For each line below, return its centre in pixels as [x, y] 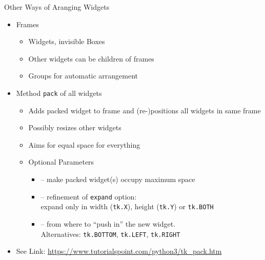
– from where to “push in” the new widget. [108, 223]
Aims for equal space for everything [84, 144]
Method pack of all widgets [59, 93]
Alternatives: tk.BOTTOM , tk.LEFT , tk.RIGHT [110, 234]
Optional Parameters [61, 162]
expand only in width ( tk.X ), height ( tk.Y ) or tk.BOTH [127, 206]
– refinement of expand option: [89, 196]
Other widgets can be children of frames [91, 58]
